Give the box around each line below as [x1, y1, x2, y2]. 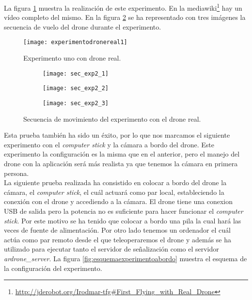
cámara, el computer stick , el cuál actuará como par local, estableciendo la [4, 187, 224, 197]
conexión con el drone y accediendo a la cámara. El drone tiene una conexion [4, 196, 233, 206]
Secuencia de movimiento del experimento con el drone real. [23, 113, 201, 124]
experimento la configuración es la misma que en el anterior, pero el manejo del [4, 149, 240, 159]
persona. [4, 168, 29, 178]
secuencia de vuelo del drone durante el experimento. [4, 21, 161, 32]
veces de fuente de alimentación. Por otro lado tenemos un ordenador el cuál [4, 225, 231, 235]
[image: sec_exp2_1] [43, 70, 109, 77]
